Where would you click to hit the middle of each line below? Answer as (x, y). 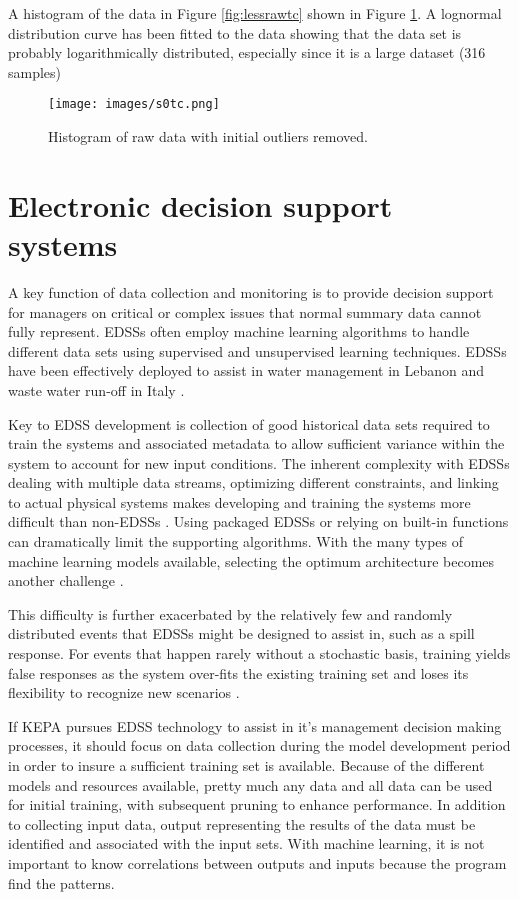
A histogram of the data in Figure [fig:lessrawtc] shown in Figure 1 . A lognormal (255, 13)
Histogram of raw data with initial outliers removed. (208, 136)
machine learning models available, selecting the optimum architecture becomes (251, 560)
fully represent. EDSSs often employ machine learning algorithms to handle (239, 331)
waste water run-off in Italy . (96, 389)
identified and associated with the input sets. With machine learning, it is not (246, 843)
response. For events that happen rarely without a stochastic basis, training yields (259, 653)
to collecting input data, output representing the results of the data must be (242, 823)
